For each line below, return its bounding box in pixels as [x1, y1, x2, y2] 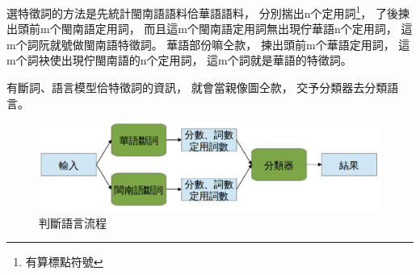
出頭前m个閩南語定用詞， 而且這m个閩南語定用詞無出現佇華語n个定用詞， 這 [6, 20, 413, 37]
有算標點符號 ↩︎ [25, 253, 103, 270]
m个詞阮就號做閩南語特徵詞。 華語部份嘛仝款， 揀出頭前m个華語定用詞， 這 [6, 35, 410, 52]
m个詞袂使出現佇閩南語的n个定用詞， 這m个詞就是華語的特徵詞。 [6, 52, 352, 69]
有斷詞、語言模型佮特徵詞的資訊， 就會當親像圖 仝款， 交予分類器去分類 [6, 79, 388, 96]
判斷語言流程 [39, 214, 107, 231]
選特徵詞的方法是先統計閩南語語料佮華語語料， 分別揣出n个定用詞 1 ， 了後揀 [6, 2, 409, 21]
